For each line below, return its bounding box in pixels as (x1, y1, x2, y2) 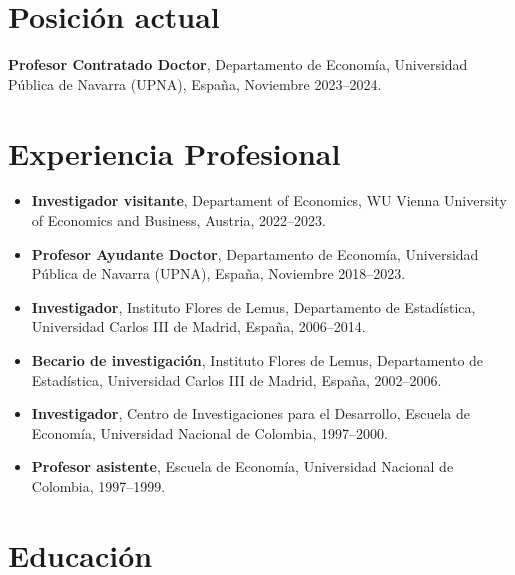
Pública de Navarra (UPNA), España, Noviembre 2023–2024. (8, 73, 382, 94)
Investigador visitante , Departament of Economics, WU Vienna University (31, 190, 507, 211)
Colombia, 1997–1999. (31, 475, 166, 496)
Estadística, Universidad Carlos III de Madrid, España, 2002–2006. (31, 369, 442, 390)
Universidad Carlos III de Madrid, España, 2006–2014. (31, 316, 366, 337)
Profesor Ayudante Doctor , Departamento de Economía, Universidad (31, 243, 479, 264)
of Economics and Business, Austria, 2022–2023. (31, 210, 326, 231)
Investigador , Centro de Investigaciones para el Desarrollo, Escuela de (31, 403, 471, 424)
